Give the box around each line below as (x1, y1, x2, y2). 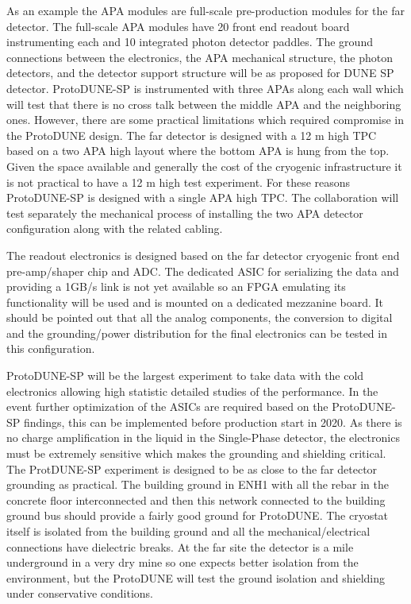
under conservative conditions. (6, 585, 153, 602)
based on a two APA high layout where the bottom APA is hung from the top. (6, 142, 390, 159)
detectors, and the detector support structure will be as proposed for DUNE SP (6, 64, 394, 81)
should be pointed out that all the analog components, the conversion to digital (6, 309, 393, 326)
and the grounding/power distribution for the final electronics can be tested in (6, 324, 387, 341)
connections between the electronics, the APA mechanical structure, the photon (6, 48, 394, 65)
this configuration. (6, 340, 95, 357)
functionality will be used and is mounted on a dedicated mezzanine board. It (6, 293, 384, 310)
